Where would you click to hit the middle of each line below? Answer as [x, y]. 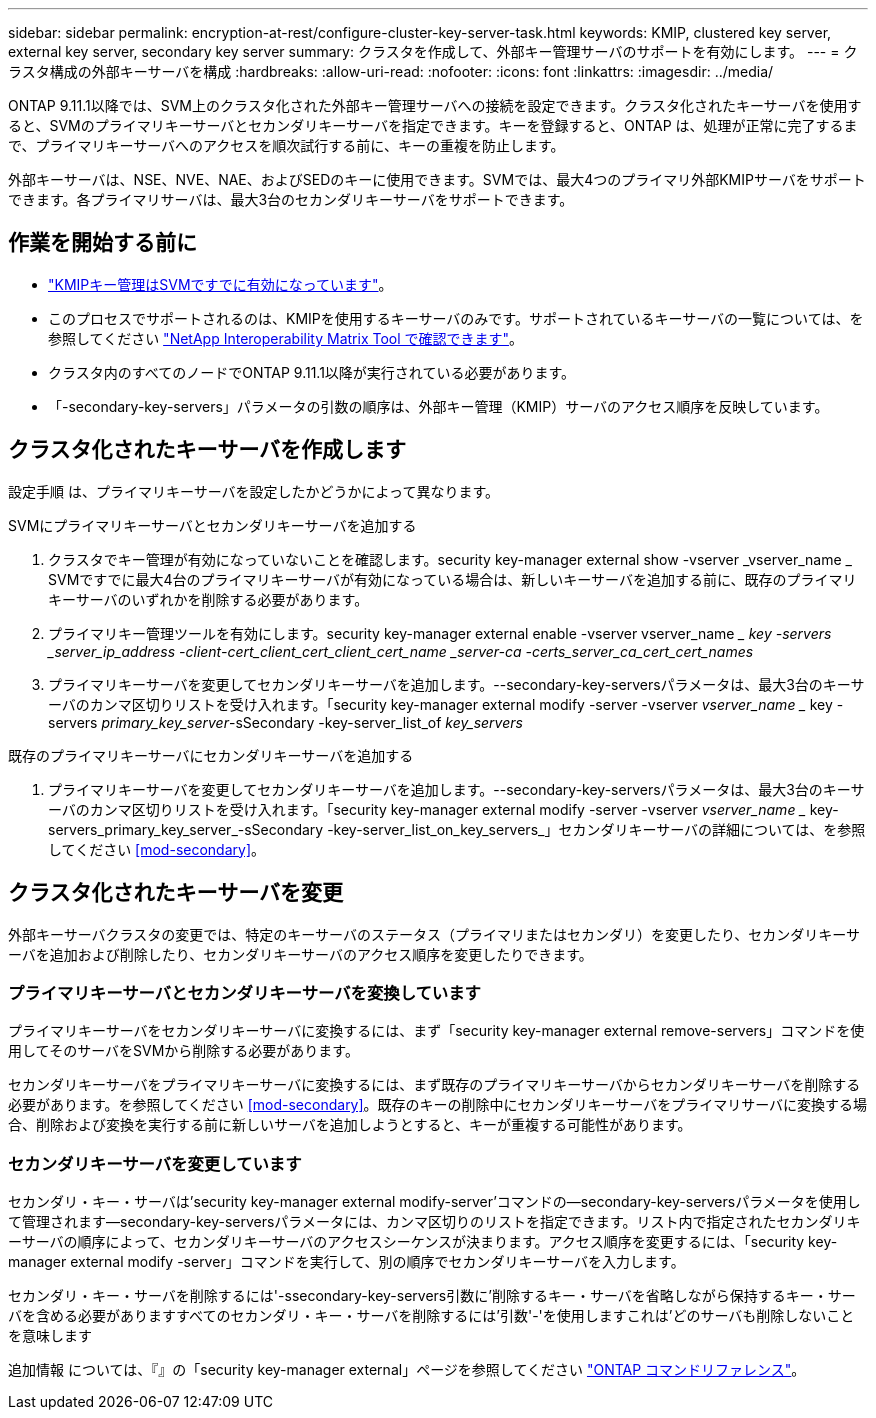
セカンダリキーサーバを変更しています [155, 1163]
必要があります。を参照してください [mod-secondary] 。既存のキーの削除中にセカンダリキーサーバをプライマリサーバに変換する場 [438, 1105]
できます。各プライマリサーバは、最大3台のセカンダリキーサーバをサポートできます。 [291, 199]
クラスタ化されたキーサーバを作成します [207, 450]
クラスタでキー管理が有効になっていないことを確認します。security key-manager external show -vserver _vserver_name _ [450, 559]
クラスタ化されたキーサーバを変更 [175, 893]
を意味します [50, 1336]
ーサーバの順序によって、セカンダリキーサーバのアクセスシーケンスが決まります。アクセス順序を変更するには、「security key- [423, 1242]
